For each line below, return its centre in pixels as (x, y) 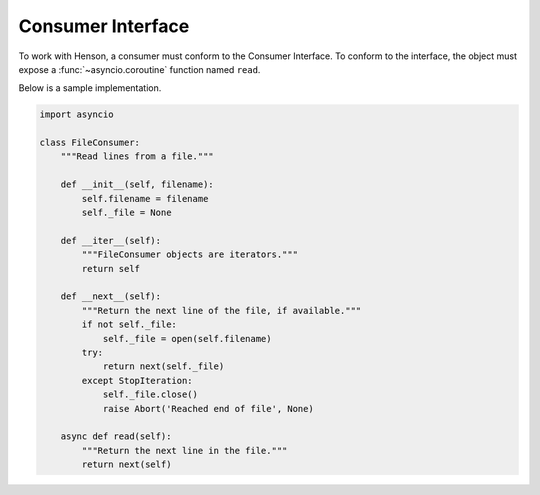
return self (110, 268)
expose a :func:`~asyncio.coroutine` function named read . (139, 69)
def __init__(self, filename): (137, 184)
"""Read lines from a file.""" (137, 156)
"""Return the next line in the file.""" (184, 450)
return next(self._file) (163, 366)
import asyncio (76, 114)
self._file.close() (150, 394)
